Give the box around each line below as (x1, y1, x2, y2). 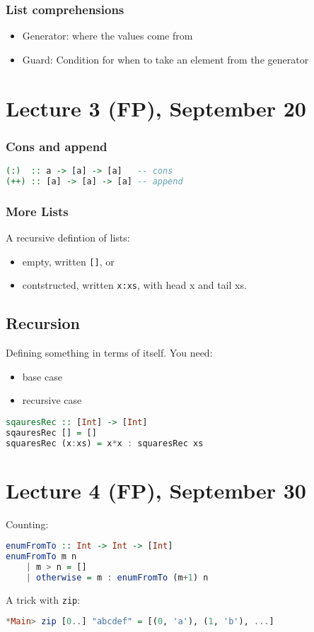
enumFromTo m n (6, 551, 77, 562)
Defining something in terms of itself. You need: (6, 345, 213, 360)
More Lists (6, 202, 69, 220)
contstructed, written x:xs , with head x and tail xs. (22, 278, 247, 292)
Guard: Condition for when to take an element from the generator (22, 52, 309, 66)
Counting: (6, 516, 49, 531)
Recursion (6, 312, 81, 334)
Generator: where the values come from (22, 28, 193, 43)
